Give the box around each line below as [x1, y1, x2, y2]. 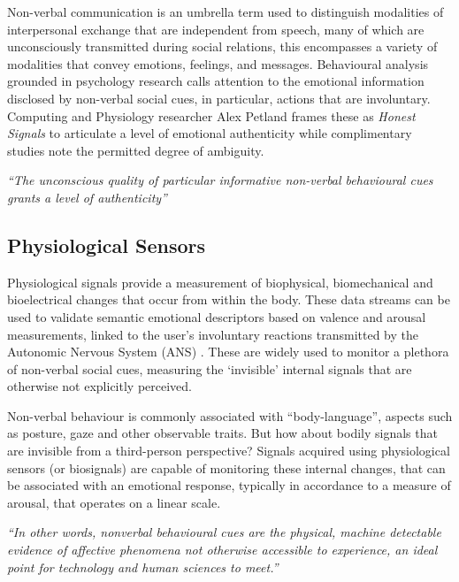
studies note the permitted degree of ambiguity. [7, 141, 264, 159]
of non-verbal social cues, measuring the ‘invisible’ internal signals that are [7, 359, 412, 378]
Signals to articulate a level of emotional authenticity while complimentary [7, 124, 412, 142]
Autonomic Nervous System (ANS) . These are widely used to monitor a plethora [7, 342, 449, 361]
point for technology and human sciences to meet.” [7, 557, 279, 576]
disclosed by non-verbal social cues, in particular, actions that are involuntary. [7, 88, 431, 107]
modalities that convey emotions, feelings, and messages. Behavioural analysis [7, 54, 429, 73]
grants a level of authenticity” [7, 188, 167, 206]
